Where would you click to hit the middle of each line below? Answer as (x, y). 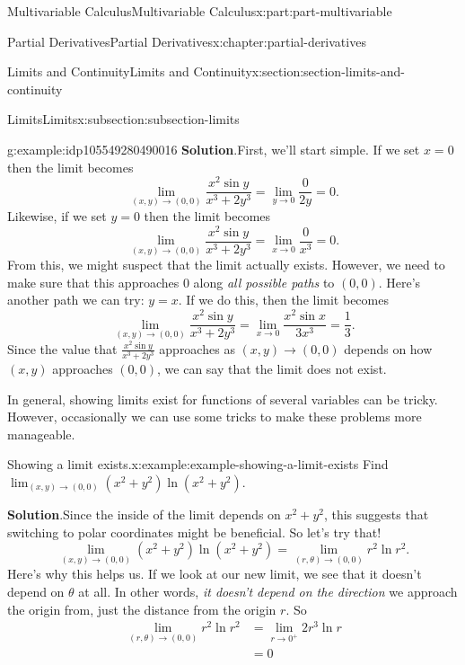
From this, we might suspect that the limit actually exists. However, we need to (226, 265)
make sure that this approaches (93, 282)
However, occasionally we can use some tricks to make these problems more (215, 417)
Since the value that (62, 348)
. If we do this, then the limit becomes (283, 300)
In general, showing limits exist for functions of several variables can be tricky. (223, 399)
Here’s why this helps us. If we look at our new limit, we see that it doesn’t (215, 574)
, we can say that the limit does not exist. (272, 368)
